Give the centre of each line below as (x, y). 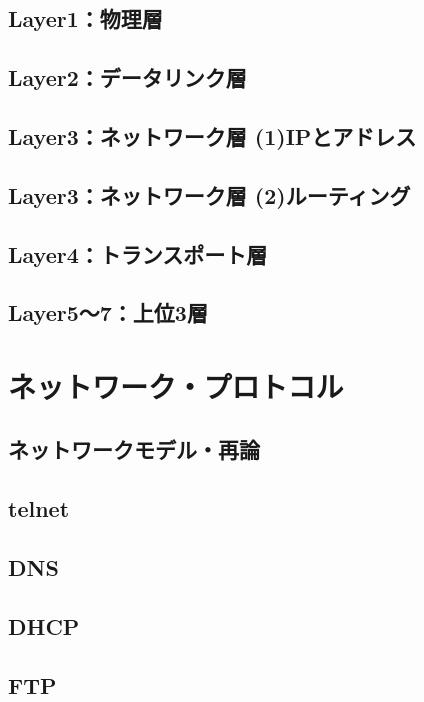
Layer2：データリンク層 (127, 77)
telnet (39, 508)
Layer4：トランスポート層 (138, 253)
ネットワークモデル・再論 (134, 449)
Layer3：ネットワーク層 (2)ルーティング (209, 194)
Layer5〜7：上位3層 (108, 312)
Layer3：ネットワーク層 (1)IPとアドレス (212, 135)
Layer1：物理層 (85, 18)
